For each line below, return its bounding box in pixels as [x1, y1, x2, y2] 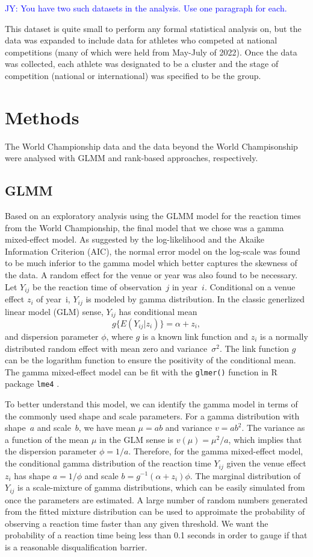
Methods [5, 104, 79, 129]
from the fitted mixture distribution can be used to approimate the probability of [5, 505, 305, 518]
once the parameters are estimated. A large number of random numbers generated [5, 493, 308, 506]
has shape [14, 469, 51, 482]
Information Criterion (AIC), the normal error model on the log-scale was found [5, 244, 300, 257]
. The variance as [241, 421, 305, 434]
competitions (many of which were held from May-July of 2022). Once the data [5, 45, 297, 58]
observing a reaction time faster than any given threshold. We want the [5, 517, 268, 529]
